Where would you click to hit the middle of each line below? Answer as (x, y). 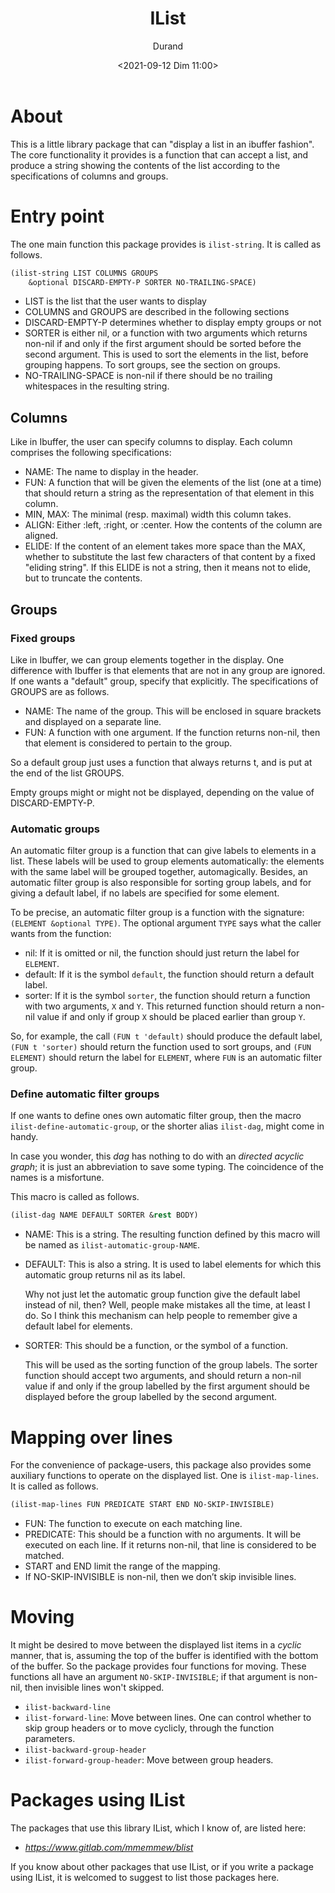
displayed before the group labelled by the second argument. (151, 1397)
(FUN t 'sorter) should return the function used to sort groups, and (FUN (161, 1047)
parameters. (50, 1739)
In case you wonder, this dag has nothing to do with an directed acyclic (157, 1156)
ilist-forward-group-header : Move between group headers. (149, 1760)
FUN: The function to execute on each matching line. (133, 1524)
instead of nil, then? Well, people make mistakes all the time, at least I (167, 1305)
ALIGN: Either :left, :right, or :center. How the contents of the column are (173, 525)
